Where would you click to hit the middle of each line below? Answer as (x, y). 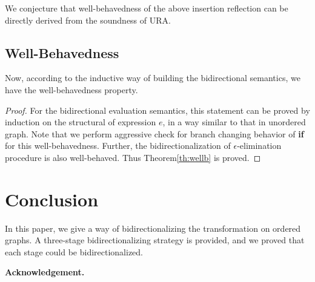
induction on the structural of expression (81, 122)
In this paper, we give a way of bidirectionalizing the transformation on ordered (153, 228)
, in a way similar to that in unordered (234, 122)
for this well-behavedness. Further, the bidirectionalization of (118, 146)
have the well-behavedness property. (71, 89)
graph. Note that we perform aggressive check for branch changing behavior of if (154, 133)
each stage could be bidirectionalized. (74, 251)
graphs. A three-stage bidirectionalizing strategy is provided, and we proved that (155, 240)
